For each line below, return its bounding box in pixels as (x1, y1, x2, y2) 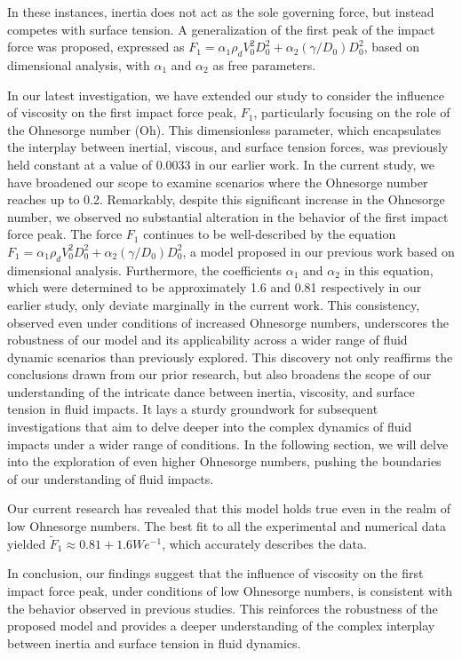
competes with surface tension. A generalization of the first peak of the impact (7, 20, 435, 38)
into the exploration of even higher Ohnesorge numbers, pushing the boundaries (7, 452, 442, 471)
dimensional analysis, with (7, 55, 150, 74)
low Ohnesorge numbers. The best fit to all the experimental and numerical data (7, 517, 446, 535)
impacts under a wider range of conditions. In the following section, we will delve (7, 434, 449, 453)
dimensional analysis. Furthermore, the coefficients (7, 260, 283, 279)
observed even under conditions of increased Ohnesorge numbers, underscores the (7, 313, 450, 331)
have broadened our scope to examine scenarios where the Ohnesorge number (7, 172, 428, 191)
